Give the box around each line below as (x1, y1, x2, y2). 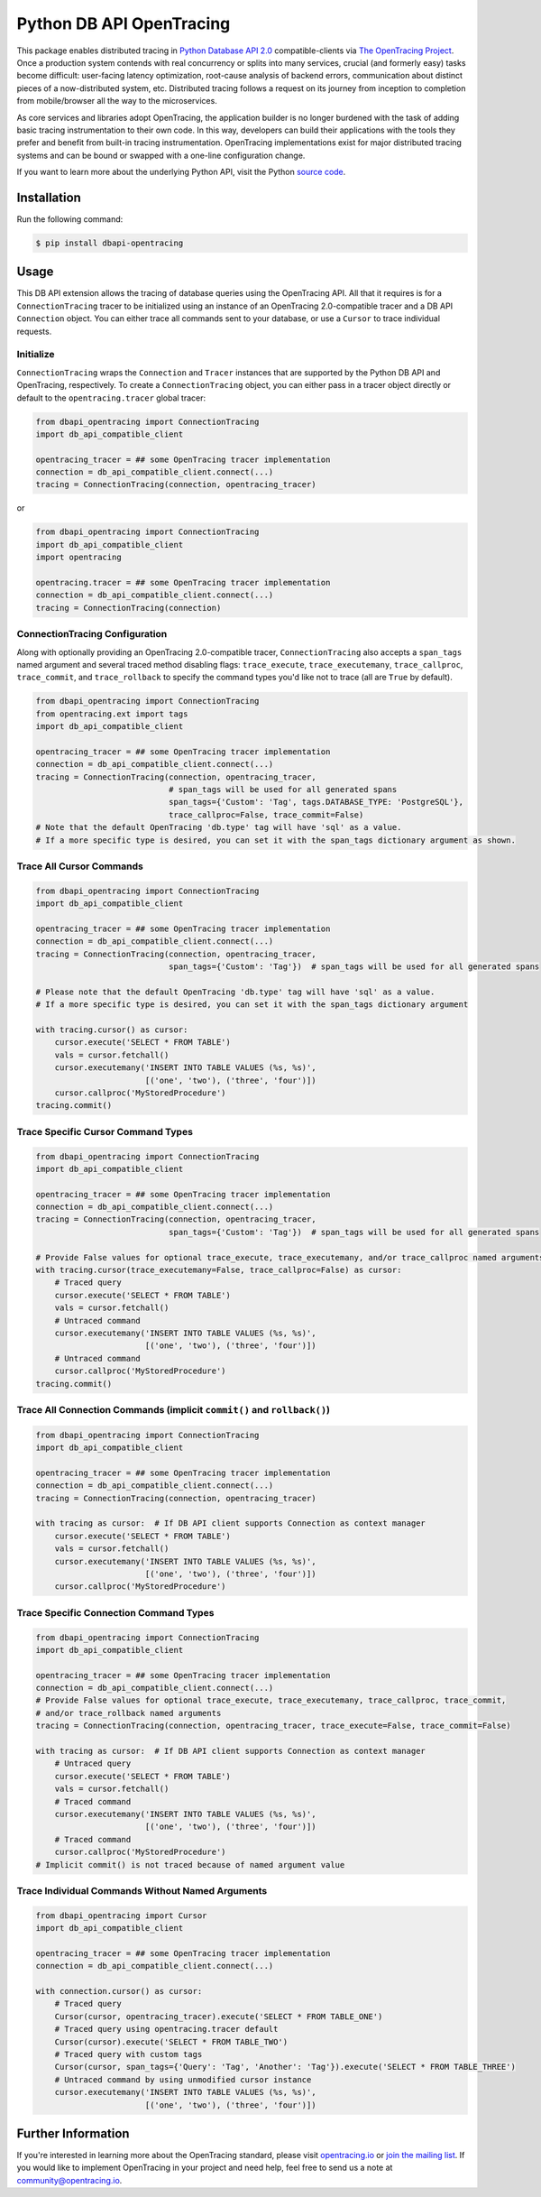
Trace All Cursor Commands (16, 860, 143, 872)
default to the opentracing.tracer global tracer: (16, 392, 206, 403)
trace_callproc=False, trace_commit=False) (168, 809, 364, 820)
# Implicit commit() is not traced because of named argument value (35, 1860, 345, 1869)
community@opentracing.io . (16, 2174, 123, 2185)
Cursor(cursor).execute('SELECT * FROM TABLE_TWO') (54, 2036, 289, 2047)
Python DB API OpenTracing (16, 14, 231, 33)
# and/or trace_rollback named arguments (35, 1708, 222, 1718)
